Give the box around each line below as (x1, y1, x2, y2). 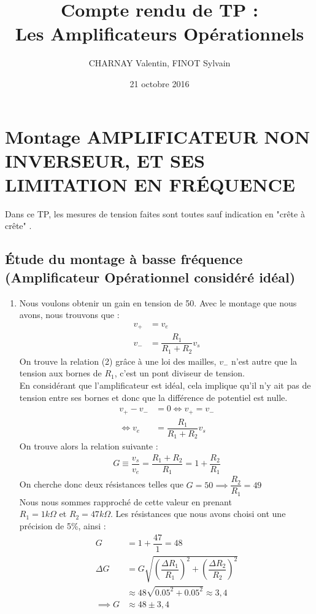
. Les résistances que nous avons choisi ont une (110, 507, 286, 520)
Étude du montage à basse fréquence (5, 249, 243, 268)
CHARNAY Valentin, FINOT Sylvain (88, 56, 231, 69)
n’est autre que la (231, 354, 298, 367)
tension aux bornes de (19, 367, 102, 379)
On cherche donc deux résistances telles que (19, 478, 183, 491)
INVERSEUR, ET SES (5, 147, 205, 173)
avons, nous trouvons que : (19, 308, 120, 321)
